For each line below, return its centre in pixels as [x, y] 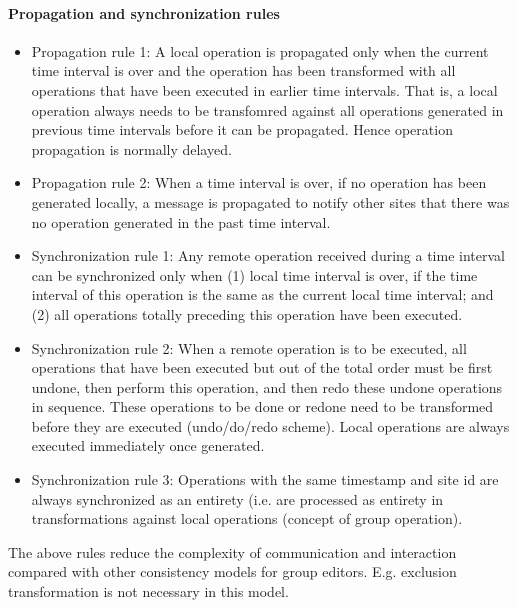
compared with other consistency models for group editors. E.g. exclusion [232, 571]
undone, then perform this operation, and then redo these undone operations [267, 386]
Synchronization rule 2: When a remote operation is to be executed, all [249, 347]
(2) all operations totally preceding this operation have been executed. [247, 313]
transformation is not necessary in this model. [148, 591]
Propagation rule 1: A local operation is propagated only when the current [260, 50]
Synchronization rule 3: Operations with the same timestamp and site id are [265, 479]
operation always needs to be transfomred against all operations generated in [267, 109]
